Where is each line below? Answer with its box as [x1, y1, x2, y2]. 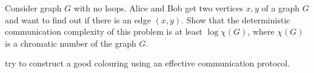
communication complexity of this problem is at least [5, 25, 202, 38]
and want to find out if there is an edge [5, 13, 151, 26]
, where [247, 25, 275, 38]
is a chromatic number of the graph [5, 36, 136, 49]
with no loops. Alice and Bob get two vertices [73, 2, 244, 14]
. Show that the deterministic [181, 13, 290, 26]
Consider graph [5, 2, 62, 14]
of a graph [261, 2, 300, 14]
